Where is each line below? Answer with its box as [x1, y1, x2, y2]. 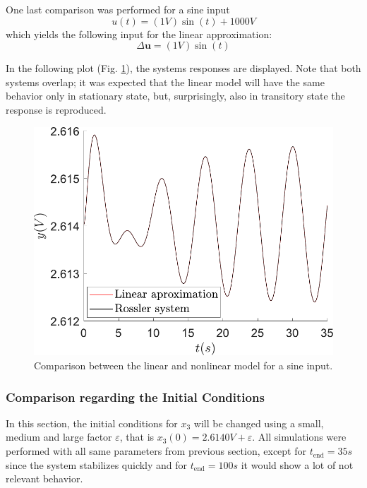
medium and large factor [6, 429, 112, 444]
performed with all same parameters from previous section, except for [6, 444, 307, 458]
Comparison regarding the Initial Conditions [6, 388, 265, 405]
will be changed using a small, [193, 415, 324, 430]
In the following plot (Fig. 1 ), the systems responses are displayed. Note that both [6, 61, 361, 76]
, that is [119, 429, 155, 444]
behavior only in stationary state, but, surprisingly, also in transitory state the [6, 88, 345, 103]
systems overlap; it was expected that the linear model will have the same [6, 74, 325, 89]
